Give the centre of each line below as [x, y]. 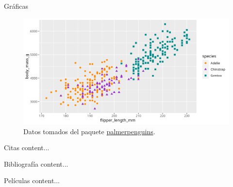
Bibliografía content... [36, 164]
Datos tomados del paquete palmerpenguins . [89, 131]
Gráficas [16, 6]
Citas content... [27, 148]
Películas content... [32, 180]
